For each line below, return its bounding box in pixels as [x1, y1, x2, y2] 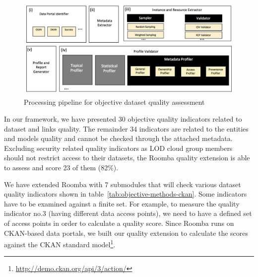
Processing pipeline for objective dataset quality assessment [24, 97, 205, 107]
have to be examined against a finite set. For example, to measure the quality [4, 198, 240, 208]
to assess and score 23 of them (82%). [4, 162, 119, 172]
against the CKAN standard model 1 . [4, 238, 116, 249]
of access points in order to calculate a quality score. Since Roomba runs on [4, 217, 234, 228]
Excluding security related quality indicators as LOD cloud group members [4, 142, 233, 153]
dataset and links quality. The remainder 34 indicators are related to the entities [4, 123, 249, 134]
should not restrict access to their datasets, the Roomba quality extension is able [4, 152, 250, 163]
